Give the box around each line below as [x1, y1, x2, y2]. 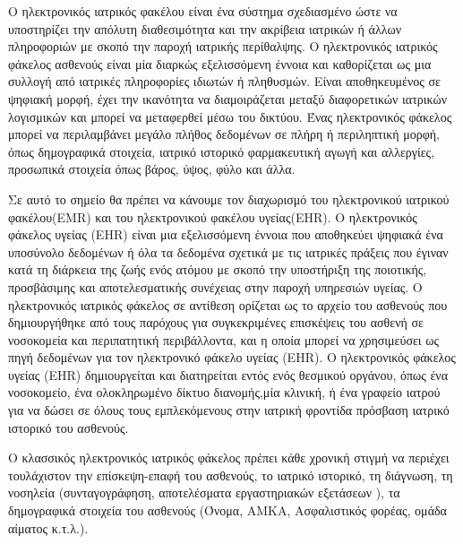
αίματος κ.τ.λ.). [8, 518, 89, 537]
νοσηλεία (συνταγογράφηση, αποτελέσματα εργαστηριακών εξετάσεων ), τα [8, 483, 400, 502]
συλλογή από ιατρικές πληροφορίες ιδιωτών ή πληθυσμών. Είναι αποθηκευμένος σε [8, 72, 441, 91]
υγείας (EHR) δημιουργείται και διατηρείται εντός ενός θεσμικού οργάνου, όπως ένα [8, 365, 448, 384]
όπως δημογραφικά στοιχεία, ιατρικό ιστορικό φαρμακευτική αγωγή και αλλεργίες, [8, 142, 435, 160]
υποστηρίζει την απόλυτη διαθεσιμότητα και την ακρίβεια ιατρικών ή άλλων [8, 19, 402, 38]
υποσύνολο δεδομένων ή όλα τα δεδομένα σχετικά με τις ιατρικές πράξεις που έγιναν [8, 242, 449, 261]
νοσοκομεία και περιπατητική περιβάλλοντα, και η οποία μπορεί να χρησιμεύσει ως [8, 330, 439, 349]
